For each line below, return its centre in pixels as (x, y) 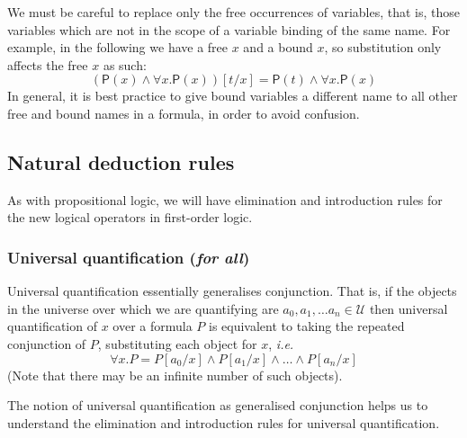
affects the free (48, 64)
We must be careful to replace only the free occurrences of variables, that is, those (234, 12)
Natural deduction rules (121, 161)
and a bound (278, 47)
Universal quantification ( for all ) (129, 257)
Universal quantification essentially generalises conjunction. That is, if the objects (232, 291)
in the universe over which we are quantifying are (143, 308)
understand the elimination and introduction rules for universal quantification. (224, 422)
